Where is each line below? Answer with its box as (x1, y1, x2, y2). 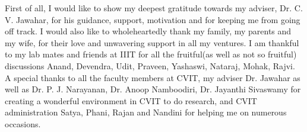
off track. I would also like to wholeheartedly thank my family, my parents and (5, 25, 292, 37)
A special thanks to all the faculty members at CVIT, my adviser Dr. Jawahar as (5, 71, 300, 83)
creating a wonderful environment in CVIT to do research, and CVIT (5, 94, 257, 107)
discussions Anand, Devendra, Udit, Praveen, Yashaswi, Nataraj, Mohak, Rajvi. (5, 59, 295, 72)
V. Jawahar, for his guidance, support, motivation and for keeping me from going (5, 13, 300, 25)
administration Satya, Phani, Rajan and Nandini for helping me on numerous (5, 106, 287, 118)
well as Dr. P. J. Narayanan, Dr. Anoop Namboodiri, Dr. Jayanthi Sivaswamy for (5, 83, 301, 95)
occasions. (5, 117, 41, 130)
